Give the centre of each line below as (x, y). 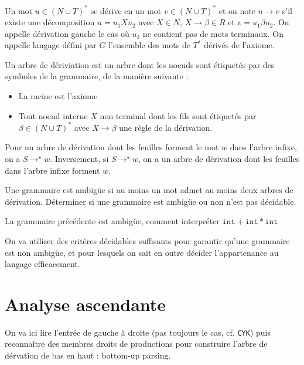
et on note (237, 10)
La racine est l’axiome (58, 96)
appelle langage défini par (51, 45)
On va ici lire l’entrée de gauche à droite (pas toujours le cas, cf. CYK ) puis (138, 332)
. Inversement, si (79, 158)
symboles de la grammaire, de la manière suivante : (97, 76)
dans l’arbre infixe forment (52, 170)
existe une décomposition (50, 22)
